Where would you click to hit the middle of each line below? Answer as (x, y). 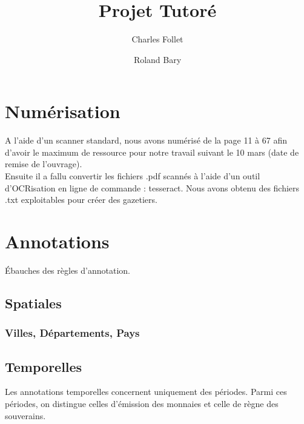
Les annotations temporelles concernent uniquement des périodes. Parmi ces (146, 392)
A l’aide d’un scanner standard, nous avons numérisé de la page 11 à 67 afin (146, 140)
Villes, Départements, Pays (72, 333)
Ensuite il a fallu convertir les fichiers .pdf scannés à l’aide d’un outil (133, 176)
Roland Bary (157, 59)
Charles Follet (157, 39)
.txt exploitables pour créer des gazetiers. (81, 200)
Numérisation (63, 111)
